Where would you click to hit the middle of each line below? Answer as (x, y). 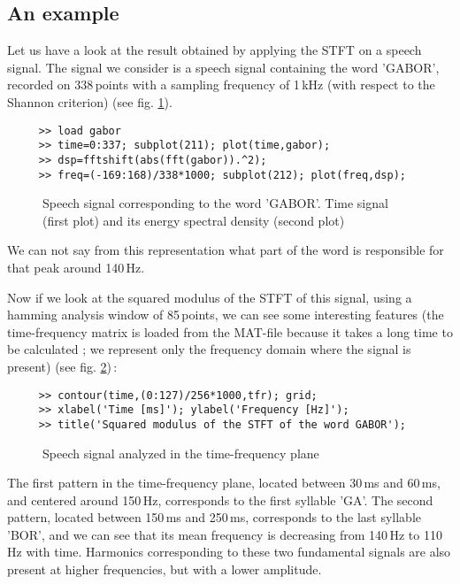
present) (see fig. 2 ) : (62, 366)
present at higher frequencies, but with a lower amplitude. (165, 569)
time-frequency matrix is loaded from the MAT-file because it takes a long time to (230, 331)
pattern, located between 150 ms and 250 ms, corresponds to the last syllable (214, 517)
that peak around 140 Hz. (76, 267)
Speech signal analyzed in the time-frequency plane (181, 453)
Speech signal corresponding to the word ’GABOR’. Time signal (215, 203)
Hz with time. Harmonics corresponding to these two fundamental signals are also (229, 552)
